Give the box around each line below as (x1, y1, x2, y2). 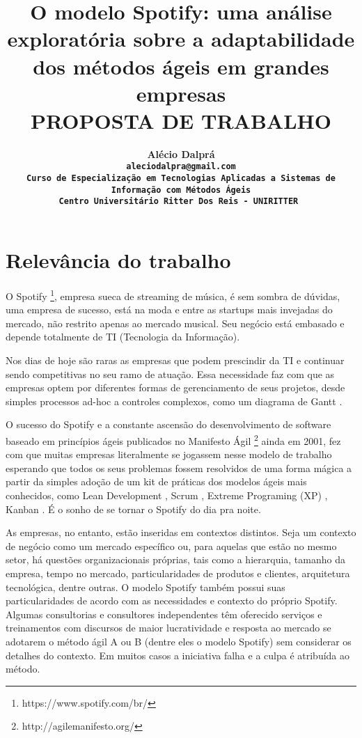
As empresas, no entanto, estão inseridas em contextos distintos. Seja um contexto (6, 525, 356, 540)
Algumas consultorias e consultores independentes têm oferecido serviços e (6, 606, 322, 621)
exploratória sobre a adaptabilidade (7, 24, 355, 53)
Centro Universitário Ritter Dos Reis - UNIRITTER (58, 196, 299, 207)
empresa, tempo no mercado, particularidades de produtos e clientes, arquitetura (6, 566, 350, 581)
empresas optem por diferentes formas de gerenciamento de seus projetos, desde (6, 380, 345, 395)
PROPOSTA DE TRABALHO (31, 106, 331, 134)
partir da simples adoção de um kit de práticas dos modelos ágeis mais (6, 474, 307, 489)
